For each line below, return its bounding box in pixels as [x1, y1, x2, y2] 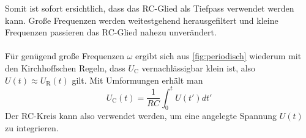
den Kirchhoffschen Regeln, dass [5, 61, 125, 74]
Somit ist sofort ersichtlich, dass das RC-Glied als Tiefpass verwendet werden [5, 2, 294, 14]
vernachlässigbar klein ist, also [141, 61, 256, 74]
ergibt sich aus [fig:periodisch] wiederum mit [135, 49, 302, 62]
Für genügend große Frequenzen [5, 49, 125, 62]
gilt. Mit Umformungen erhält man [72, 73, 203, 86]
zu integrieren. [5, 122, 59, 134]
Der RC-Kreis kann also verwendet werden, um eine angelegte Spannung [5, 109, 277, 122]
